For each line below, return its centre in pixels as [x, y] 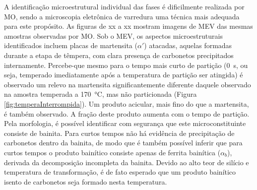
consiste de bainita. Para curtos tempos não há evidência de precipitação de [119, 133]
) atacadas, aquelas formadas [188, 45]
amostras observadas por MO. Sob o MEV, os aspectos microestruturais [113, 35]
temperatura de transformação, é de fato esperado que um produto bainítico [120, 172]
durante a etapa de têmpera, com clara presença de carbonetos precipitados [119, 55]
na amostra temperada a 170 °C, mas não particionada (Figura [100, 94]
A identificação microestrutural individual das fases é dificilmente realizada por [124, 6]
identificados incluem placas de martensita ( [71, 45]
